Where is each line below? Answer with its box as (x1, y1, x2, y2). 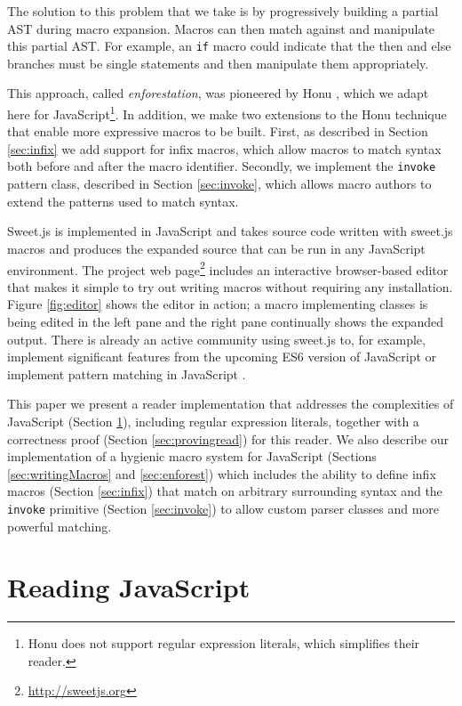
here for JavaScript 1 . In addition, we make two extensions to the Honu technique (7, 102, 447, 123)
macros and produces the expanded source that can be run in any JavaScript (7, 239, 426, 257)
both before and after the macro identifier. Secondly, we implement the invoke (7, 157, 436, 175)
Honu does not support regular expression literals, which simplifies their (28, 634, 420, 653)
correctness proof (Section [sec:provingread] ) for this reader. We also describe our (7, 429, 450, 448)
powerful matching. (7, 516, 112, 535)
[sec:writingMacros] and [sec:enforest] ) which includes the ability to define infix (7, 464, 436, 483)
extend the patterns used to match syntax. (7, 191, 239, 210)
